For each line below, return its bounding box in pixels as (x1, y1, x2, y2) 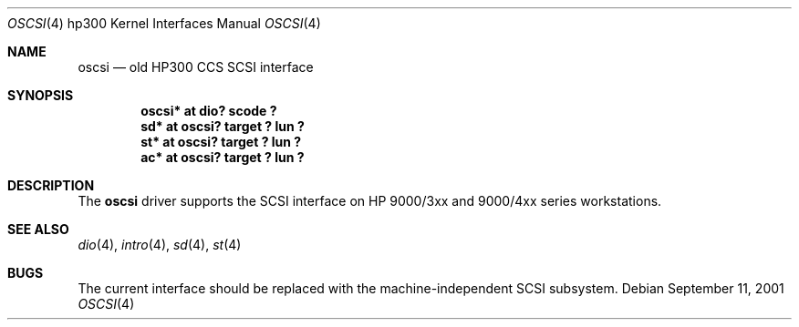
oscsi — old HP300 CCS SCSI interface (78, 59, 314, 75)
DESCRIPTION (7, 178, 95, 193)
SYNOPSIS (7, 87, 74, 103)
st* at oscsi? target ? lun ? (140, 134, 302, 149)
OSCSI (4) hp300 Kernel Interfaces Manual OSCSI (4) (7, 15, 321, 31)
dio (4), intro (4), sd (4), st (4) (78, 237, 242, 252)
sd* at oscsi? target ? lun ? (140, 118, 305, 134)
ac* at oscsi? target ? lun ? (140, 149, 305, 165)
